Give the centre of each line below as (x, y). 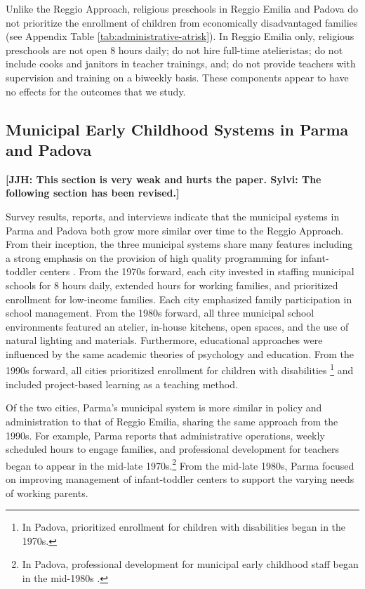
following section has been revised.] (93, 193)
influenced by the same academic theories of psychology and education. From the (180, 353)
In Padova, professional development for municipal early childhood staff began (190, 564)
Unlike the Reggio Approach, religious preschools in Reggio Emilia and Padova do (182, 8)
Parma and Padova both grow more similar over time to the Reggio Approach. (175, 230)
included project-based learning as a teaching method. (122, 384)
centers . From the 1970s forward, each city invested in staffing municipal (197, 271)
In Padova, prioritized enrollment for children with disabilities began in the (184, 527)
